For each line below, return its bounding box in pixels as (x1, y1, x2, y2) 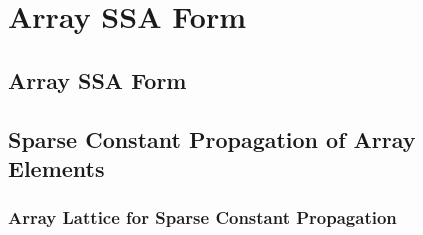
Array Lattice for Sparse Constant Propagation (8, 205, 397, 230)
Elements (8, 152, 105, 183)
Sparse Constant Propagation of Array (8, 123, 416, 154)
